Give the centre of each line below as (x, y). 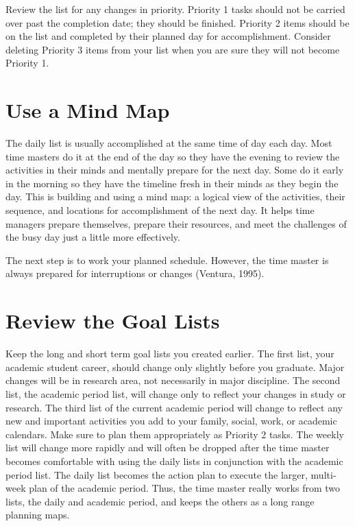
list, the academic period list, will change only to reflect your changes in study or (176, 393)
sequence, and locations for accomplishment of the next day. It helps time (160, 210)
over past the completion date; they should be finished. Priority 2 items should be (177, 22)
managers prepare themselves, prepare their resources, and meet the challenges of (176, 223)
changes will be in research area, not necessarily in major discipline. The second (173, 380)
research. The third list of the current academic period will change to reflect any (174, 407)
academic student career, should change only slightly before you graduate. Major (175, 367)
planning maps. (38, 515)
